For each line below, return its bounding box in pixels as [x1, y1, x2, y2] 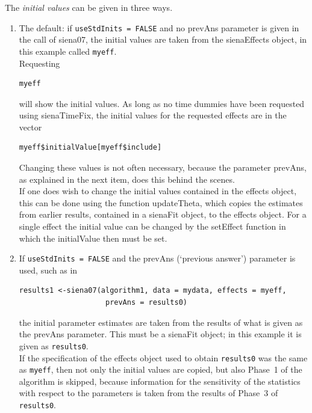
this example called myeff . [19, 44, 117, 57]
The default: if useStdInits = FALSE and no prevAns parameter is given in [19, 21, 299, 34]
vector [19, 120, 42, 133]
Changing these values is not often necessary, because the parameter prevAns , [19, 161, 307, 174]
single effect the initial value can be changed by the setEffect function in [19, 220, 286, 233]
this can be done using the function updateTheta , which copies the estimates [19, 196, 303, 209]
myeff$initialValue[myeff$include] [19, 143, 162, 152]
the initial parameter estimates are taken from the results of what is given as [19, 316, 303, 328]
